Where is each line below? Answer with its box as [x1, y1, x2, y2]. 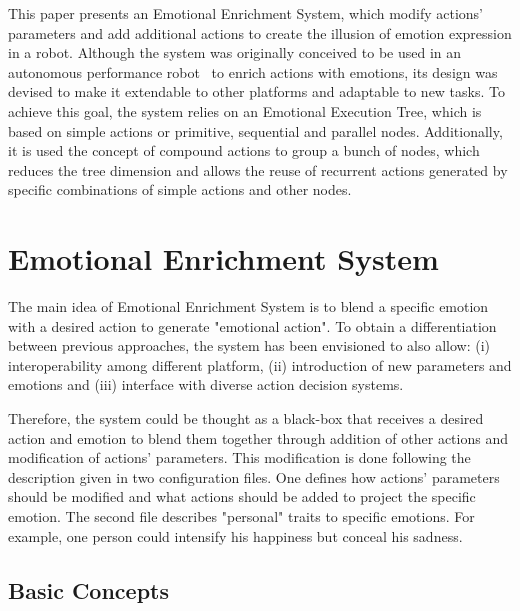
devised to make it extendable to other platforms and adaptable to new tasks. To [8, 81, 505, 102]
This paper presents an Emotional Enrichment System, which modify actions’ [8, 3, 483, 23]
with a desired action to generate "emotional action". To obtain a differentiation [8, 315, 497, 336]
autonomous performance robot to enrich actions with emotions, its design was [8, 61, 498, 82]
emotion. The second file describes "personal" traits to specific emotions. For [8, 506, 475, 526]
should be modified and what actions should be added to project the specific [8, 486, 476, 507]
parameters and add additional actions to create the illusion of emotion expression [8, 22, 512, 43]
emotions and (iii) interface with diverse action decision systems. [8, 374, 404, 395]
